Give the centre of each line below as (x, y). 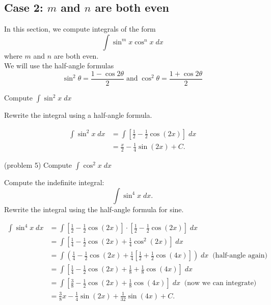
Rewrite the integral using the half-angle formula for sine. (94, 209)
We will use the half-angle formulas (59, 66)
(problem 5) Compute (38, 165)
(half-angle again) (240, 256)
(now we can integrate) (220, 283)
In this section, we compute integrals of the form (80, 29)
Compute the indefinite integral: (54, 182)
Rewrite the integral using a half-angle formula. (78, 115)
